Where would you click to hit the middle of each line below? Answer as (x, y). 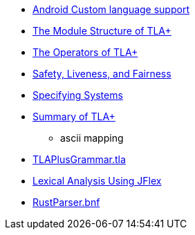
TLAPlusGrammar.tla (79, 159)
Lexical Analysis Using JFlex (97, 181)
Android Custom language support (111, 9)
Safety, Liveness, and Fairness (102, 74)
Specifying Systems (78, 95)
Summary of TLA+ (74, 116)
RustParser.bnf (66, 202)
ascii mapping (92, 138)
